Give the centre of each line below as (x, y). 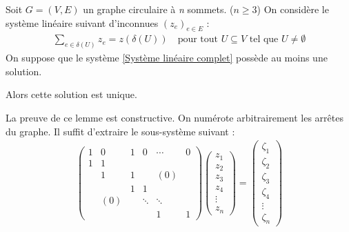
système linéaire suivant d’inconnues (82, 22)
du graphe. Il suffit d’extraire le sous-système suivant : (120, 131)
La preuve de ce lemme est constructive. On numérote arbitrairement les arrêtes (174, 118)
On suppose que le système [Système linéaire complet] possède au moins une (167, 58)
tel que (264, 40)
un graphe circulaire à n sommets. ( (158, 9)
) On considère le (293, 9)
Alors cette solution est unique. (71, 94)
